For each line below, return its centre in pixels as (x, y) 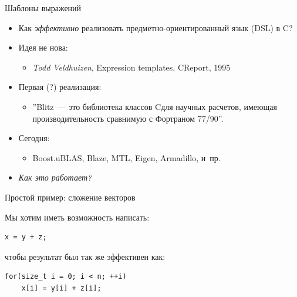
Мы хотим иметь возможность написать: (77, 217)
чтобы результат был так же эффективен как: (85, 256)
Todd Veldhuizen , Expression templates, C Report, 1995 (131, 67)
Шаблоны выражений (43, 8)
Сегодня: (34, 138)
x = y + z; (26, 237)
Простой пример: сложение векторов (70, 197)
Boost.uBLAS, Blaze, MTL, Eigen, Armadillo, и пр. (126, 157)
